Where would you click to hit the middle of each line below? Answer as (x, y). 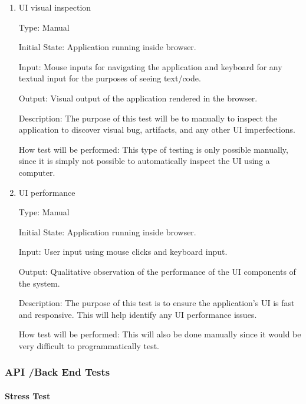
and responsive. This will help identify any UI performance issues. (138, 314)
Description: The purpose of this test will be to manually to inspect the (148, 118)
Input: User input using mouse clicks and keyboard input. (123, 252)
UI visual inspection (55, 7)
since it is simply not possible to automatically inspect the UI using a (144, 161)
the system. (39, 283)
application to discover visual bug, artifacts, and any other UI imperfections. (157, 129)
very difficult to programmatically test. (89, 345)
